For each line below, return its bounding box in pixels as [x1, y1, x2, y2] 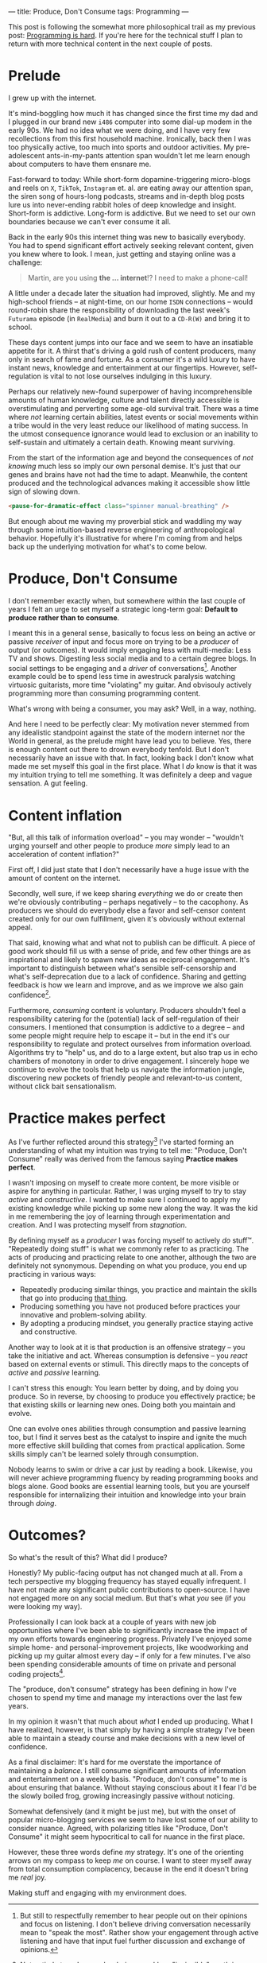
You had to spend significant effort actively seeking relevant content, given [8, 240, 254, 250]
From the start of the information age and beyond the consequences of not [8, 452, 254, 462]
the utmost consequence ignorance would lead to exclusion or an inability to [8, 429, 258, 438]
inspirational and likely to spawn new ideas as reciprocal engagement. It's [8, 955, 250, 964]
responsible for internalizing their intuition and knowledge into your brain [8, 1490, 246, 1499]
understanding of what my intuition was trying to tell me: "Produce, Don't [8, 1145, 248, 1155]
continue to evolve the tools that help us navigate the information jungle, [8, 1065, 245, 1074]
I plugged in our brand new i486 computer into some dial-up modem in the [8, 117, 253, 126]
